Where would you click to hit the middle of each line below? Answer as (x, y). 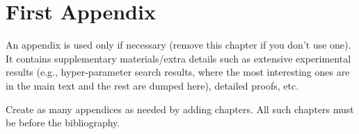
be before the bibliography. (63, 123)
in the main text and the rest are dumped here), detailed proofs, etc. (152, 85)
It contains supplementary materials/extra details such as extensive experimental (178, 58)
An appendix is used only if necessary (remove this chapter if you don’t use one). (178, 45)
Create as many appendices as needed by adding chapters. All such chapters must (180, 109)
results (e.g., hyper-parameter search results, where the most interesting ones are (178, 72)
